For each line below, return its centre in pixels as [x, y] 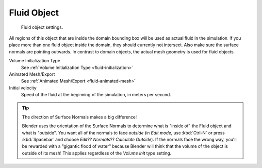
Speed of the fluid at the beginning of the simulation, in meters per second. [96, 95]
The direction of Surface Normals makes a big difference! [80, 117]
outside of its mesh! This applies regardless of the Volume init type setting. [97, 153]
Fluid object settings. [42, 27]
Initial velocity [23, 88]
